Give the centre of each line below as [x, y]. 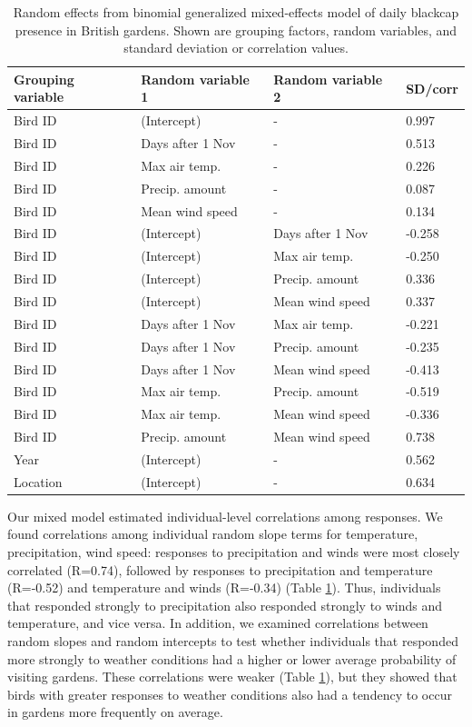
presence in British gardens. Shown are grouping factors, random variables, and [236, 30]
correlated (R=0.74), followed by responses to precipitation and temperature [220, 569]
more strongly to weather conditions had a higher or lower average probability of [232, 658]
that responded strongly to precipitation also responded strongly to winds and [225, 605]
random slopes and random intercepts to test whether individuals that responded [233, 640]
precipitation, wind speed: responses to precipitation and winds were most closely [234, 552]
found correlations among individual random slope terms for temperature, [213, 534]
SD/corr [432, 88]
